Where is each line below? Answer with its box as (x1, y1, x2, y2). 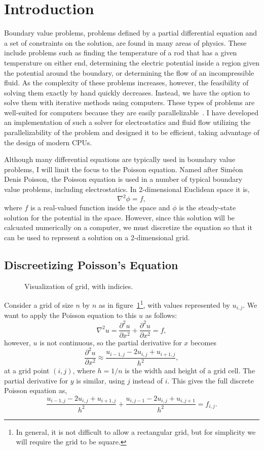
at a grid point (4, 365, 50, 376)
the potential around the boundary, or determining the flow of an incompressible (4, 67, 254, 78)
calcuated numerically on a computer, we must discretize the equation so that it (4, 222, 252, 233)
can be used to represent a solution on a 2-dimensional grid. (4, 232, 190, 242)
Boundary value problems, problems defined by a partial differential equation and (4, 27, 257, 38)
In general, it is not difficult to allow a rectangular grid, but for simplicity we (16, 426, 256, 437)
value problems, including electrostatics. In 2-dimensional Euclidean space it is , (4, 184, 250, 195)
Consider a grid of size (4, 299, 73, 310)
